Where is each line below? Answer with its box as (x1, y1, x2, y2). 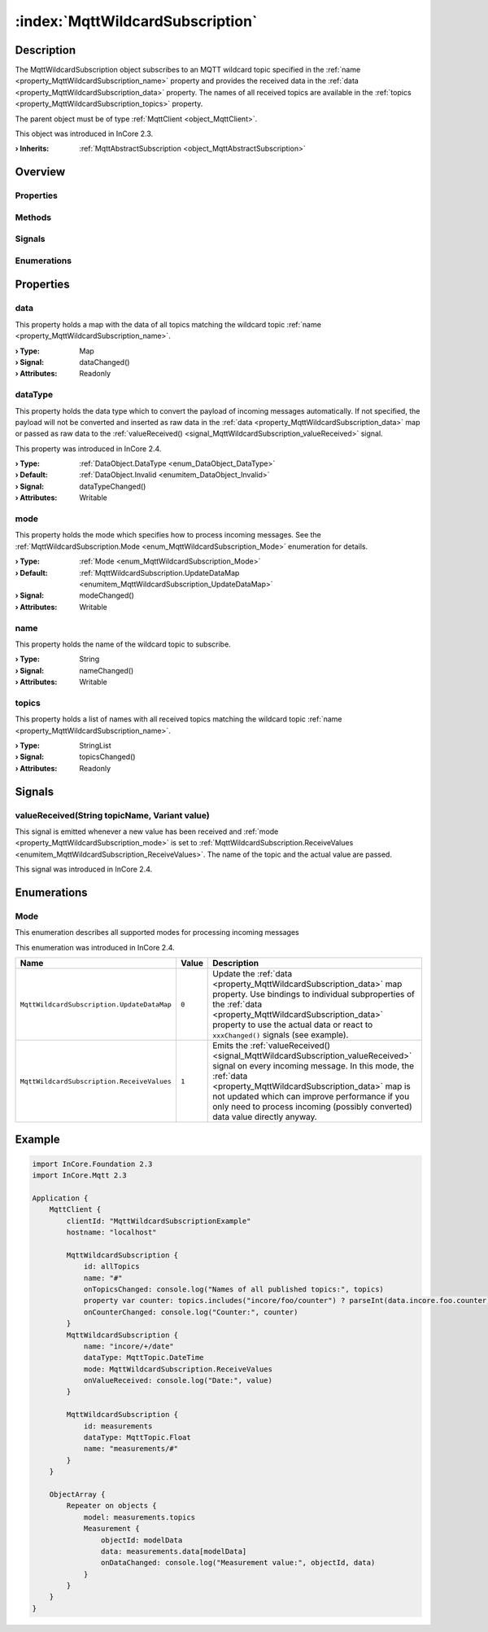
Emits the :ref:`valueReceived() (212, 1040, 331, 1051)
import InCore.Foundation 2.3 (32, 1159, 153, 1169)
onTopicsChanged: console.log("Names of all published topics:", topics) (83, 1284, 384, 1294)
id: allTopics (83, 1262, 140, 1271)
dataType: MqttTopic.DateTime (83, 1353, 204, 1362)
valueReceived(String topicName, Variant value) (15, 809, 211, 821)
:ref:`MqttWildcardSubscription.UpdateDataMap (79, 568, 240, 577)
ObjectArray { (49, 1489, 106, 1498)
